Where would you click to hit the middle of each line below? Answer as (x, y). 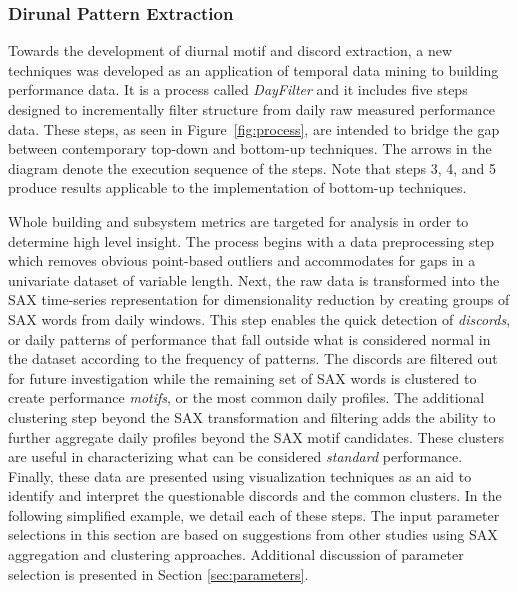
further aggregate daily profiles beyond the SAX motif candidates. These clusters (256, 436)
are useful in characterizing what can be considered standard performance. (235, 456)
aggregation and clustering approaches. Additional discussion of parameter (236, 554)
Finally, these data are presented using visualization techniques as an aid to (240, 475)
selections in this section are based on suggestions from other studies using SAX (253, 534)
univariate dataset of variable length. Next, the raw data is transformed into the (254, 279)
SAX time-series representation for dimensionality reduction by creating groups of (259, 299)
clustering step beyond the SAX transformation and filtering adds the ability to (252, 416)
